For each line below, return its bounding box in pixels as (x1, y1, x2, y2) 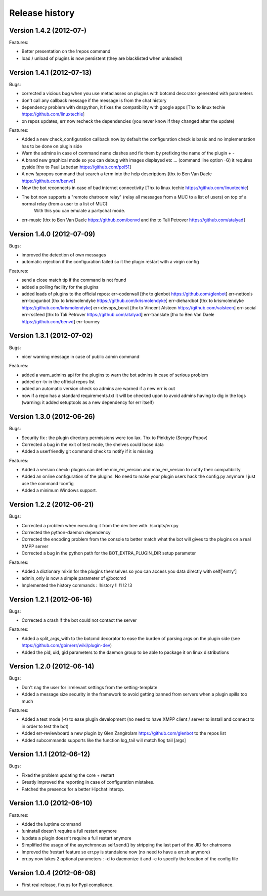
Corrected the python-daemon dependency (21, 529, 111, 535)
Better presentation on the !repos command (21, 49, 111, 54)
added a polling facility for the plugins (21, 284, 99, 290)
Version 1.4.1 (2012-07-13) (9, 68, 92, 77)
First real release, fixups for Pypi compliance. (21, 882, 114, 888)
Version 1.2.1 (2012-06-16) (9, 595, 92, 603)
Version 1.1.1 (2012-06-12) (9, 750, 90, 758)
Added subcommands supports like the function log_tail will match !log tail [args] (21, 737, 186, 743)
